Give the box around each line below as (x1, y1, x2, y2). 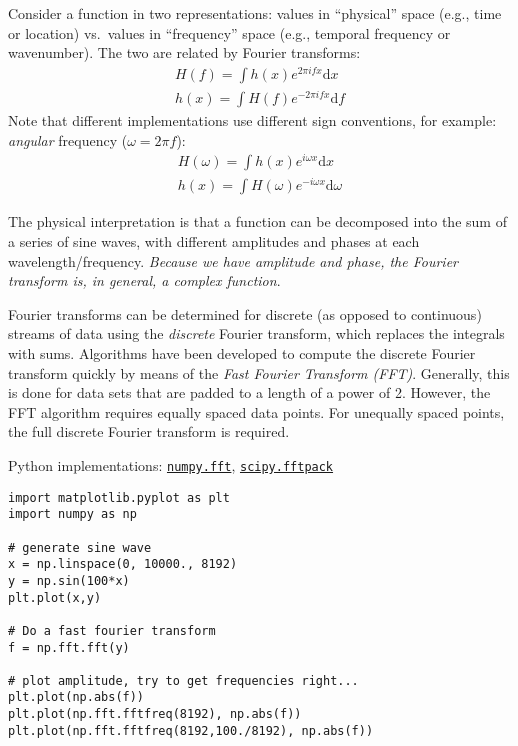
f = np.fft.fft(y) (8, 640, 130, 655)
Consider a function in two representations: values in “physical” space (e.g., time (8, 3, 502, 23)
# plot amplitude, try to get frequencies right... (8, 673, 359, 688)
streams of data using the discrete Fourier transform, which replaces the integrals (8, 323, 505, 344)
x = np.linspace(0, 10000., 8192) (8, 557, 238, 572)
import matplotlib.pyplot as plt (8, 490, 230, 505)
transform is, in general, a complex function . (8, 270, 281, 291)
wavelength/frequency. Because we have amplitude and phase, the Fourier (8, 250, 459, 271)
